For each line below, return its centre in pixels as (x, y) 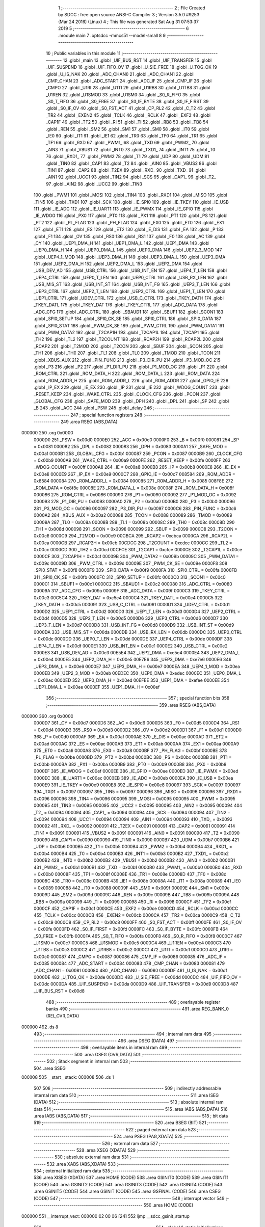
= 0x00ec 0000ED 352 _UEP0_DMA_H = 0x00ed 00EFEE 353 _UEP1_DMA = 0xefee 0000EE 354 (131, 680)
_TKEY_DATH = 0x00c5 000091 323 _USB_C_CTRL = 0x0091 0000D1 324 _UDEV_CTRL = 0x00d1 (132, 605)
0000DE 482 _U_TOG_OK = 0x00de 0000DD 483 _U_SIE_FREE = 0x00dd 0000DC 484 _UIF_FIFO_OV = (138, 977)
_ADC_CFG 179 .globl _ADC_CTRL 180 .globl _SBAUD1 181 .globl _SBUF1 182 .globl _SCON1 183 (128, 312)
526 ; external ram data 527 (130, 1143)
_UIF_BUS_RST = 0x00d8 (59, 991)
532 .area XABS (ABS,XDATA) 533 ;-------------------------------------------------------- (138, 1164)
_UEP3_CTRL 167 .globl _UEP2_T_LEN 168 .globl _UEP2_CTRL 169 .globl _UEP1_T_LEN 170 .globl (130, 291)
